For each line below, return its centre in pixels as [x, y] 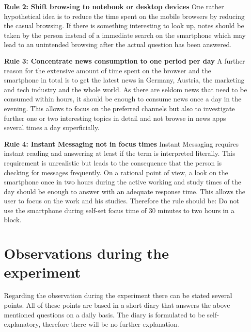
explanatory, [22, 324]
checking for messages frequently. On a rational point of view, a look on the [116, 172]
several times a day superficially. [52, 127]
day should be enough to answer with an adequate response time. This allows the [125, 191]
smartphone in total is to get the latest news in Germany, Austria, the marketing [124, 80]
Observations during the [86, 253]
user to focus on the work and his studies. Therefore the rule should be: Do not [122, 201]
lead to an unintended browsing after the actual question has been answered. [118, 44]
